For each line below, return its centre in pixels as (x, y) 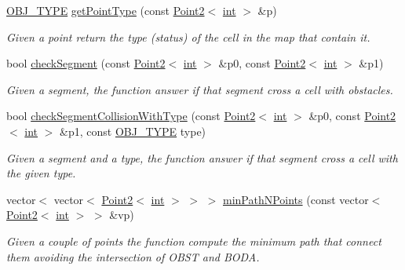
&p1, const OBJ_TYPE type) (133, 131)
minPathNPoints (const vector (296, 199)
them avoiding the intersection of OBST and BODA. (133, 256)
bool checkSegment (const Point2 (86, 63)
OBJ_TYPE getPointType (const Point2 (106, 10)
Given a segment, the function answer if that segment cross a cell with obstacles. (200, 89)
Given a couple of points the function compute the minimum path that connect (194, 241)
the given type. (41, 173)
